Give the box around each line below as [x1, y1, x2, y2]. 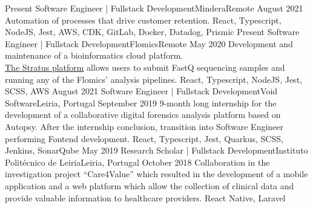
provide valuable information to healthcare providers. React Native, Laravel [5, 191, 286, 204]
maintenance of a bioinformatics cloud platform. [5, 49, 183, 62]
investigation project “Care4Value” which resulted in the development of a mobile [5, 167, 308, 180]
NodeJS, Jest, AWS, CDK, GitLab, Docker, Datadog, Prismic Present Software [5, 25, 300, 38]
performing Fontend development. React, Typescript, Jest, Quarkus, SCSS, [5, 132, 283, 145]
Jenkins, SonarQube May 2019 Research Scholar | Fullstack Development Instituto [5, 144, 308, 157]
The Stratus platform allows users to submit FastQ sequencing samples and [5, 60, 285, 73]
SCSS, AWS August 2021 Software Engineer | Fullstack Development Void [5, 85, 278, 97]
